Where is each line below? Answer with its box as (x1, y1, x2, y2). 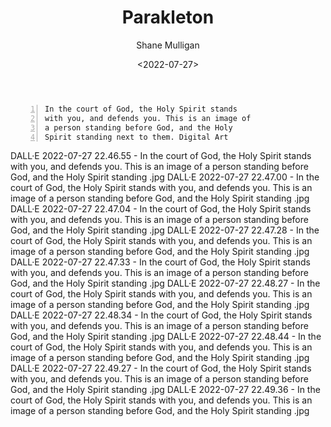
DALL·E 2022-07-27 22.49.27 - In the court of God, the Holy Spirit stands (10, 362, 312, 375)
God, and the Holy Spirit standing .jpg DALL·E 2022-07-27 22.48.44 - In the (10, 331, 322, 343)
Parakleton (121, 6, 215, 29)
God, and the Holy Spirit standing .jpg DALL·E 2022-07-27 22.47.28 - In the (10, 224, 320, 236)
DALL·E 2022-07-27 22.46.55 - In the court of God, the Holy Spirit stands (10, 150, 312, 162)
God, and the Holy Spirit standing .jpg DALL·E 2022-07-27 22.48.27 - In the (10, 277, 321, 290)
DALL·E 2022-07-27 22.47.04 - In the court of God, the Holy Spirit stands (10, 203, 312, 215)
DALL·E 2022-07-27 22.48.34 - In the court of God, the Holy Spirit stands (10, 309, 313, 321)
